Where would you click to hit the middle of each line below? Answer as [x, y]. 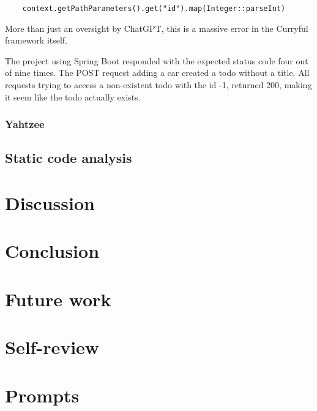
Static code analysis [69, 158]
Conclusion [52, 251]
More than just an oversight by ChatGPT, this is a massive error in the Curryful [157, 28]
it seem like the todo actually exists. [73, 96]
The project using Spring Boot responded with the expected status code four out [157, 60]
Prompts [42, 395]
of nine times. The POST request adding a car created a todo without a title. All [157, 73]
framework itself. [36, 40]
